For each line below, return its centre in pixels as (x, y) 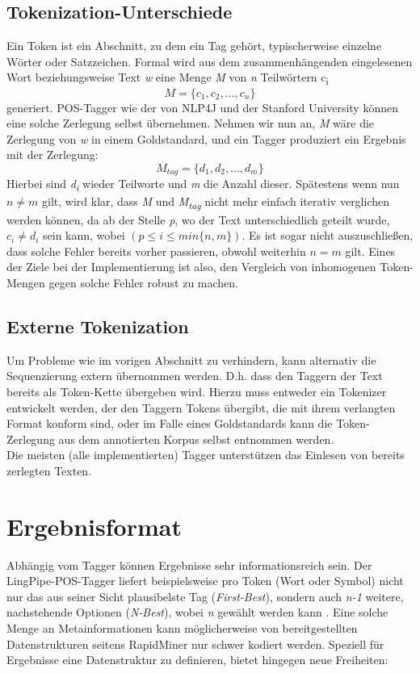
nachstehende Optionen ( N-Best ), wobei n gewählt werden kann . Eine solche (197, 612)
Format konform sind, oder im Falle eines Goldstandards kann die (170, 423)
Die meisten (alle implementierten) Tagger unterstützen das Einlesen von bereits (206, 455)
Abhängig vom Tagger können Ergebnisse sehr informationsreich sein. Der (189, 564)
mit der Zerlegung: (52, 155)
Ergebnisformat (94, 526)
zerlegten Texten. (49, 470)
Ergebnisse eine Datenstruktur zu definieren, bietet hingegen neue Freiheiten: (197, 660)
